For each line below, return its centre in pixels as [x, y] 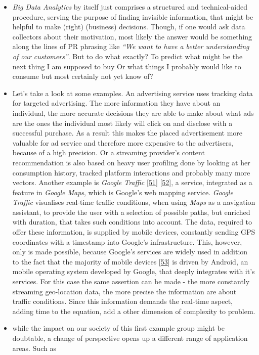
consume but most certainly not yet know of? [83, 76]
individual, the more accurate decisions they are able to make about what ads [133, 113]
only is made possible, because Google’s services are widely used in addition [130, 252]
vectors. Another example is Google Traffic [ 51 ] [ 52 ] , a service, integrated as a [132, 182]
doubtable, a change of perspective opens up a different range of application [130, 338]
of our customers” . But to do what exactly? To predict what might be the [127, 56]
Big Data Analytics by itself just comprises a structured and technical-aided [130, 7]
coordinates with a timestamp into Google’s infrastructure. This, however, [127, 241]
